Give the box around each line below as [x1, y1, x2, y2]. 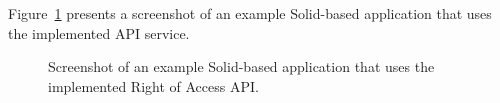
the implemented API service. [8, 22, 190, 43]
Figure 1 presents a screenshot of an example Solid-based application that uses [8, 3, 492, 23]
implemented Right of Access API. [48, 75, 259, 96]
